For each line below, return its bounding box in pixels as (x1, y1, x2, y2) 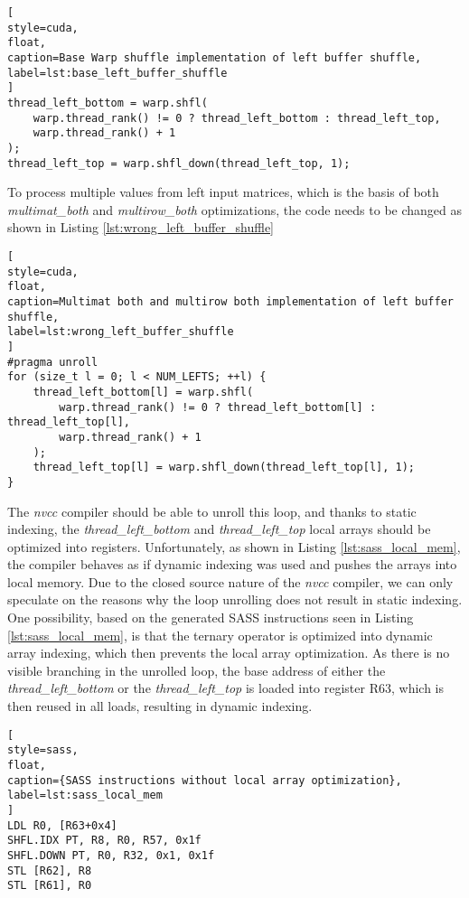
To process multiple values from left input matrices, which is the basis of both (7, 182, 439, 201)
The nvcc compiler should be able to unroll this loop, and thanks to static (7, 501, 417, 520)
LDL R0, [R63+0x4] (7, 818, 117, 832)
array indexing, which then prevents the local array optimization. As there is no (7, 643, 450, 662)
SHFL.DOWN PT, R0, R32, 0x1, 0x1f (7, 848, 215, 862)
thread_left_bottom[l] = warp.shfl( (33, 385, 254, 398)
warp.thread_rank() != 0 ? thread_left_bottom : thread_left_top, (33, 111, 441, 125)
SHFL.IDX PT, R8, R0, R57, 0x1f (7, 834, 202, 847)
